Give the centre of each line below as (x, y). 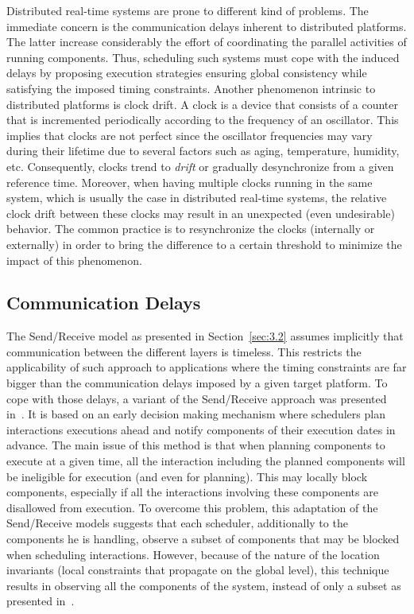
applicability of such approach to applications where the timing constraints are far (207, 367)
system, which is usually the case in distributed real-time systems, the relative (197, 198)
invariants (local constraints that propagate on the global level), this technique (198, 570)
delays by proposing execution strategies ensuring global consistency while (187, 73)
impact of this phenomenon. (74, 260)
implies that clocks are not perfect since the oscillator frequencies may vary (190, 135)
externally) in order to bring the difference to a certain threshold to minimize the (204, 244)
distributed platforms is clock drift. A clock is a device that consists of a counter (203, 104)
